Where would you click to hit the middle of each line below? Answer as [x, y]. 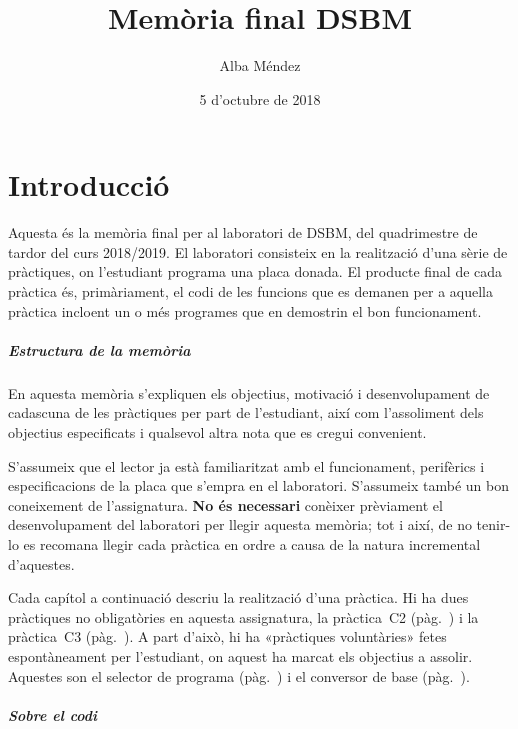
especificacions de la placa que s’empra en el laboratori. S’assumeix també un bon [258, 485]
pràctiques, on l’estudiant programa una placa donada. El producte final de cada [255, 271]
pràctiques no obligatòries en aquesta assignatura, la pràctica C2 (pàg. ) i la [243, 616]
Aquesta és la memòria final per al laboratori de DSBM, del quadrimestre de [243, 232]
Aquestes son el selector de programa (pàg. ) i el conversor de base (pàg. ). [239, 675]
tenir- [493, 524]
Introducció [89, 184]
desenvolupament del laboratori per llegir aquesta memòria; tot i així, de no [240, 524]
